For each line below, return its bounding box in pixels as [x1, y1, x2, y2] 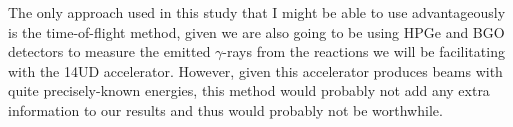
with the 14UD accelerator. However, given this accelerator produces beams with [8, 60, 503, 81]
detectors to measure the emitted [8, 41, 211, 62]
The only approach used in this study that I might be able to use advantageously [8, 2, 506, 22]
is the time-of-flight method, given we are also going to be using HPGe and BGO [8, 21, 505, 42]
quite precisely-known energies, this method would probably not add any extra [8, 80, 490, 101]
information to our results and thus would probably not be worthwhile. [8, 99, 443, 120]
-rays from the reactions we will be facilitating [222, 41, 505, 62]
